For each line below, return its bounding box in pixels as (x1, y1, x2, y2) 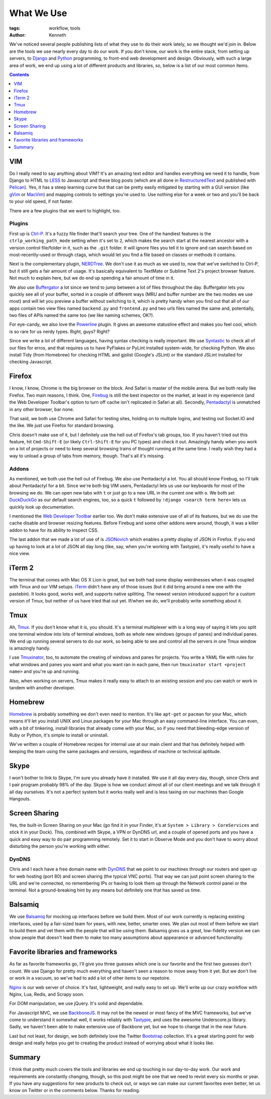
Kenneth (49, 32, 66, 38)
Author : (9, 32, 26, 38)
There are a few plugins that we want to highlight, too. (9, 207, 121, 213)
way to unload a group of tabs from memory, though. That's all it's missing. (9, 452, 165, 459)
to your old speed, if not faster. (9, 198, 73, 204)
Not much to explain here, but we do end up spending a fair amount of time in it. (9, 275, 175, 281)
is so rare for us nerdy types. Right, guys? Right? (9, 328, 110, 334)
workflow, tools (49, 25, 80, 31)
